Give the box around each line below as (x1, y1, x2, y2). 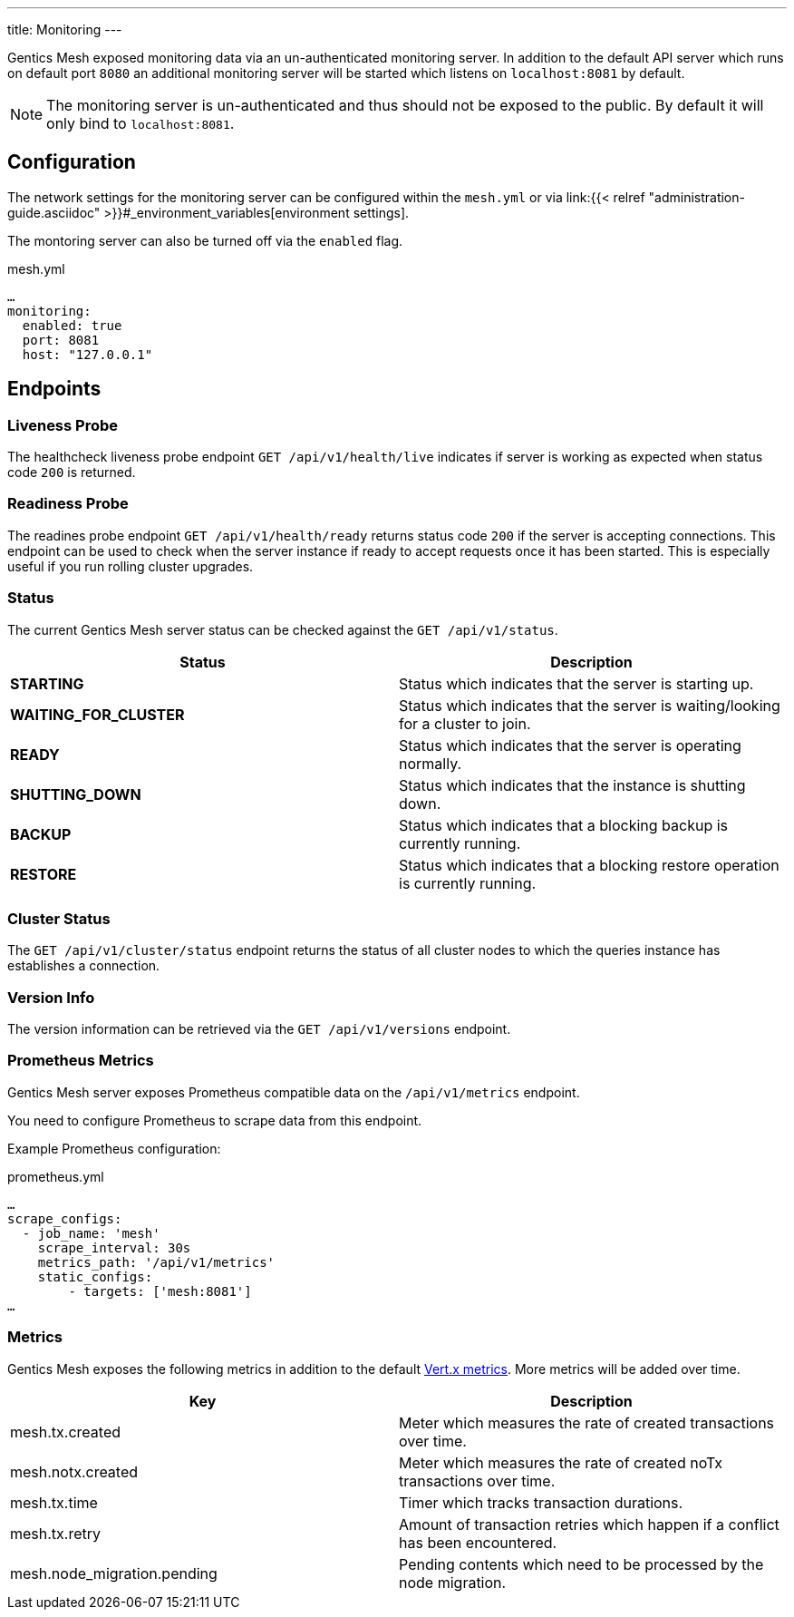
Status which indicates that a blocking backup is (399, 815, 729, 834)
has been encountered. (399, 1533, 557, 1552)
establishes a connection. (7, 958, 160, 974)
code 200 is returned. (7, 464, 136, 481)
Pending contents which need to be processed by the (399, 1554, 764, 1573)
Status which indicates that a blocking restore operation (399, 855, 779, 874)
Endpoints (7, 377, 102, 401)
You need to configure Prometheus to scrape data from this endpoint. (7, 1112, 422, 1128)
